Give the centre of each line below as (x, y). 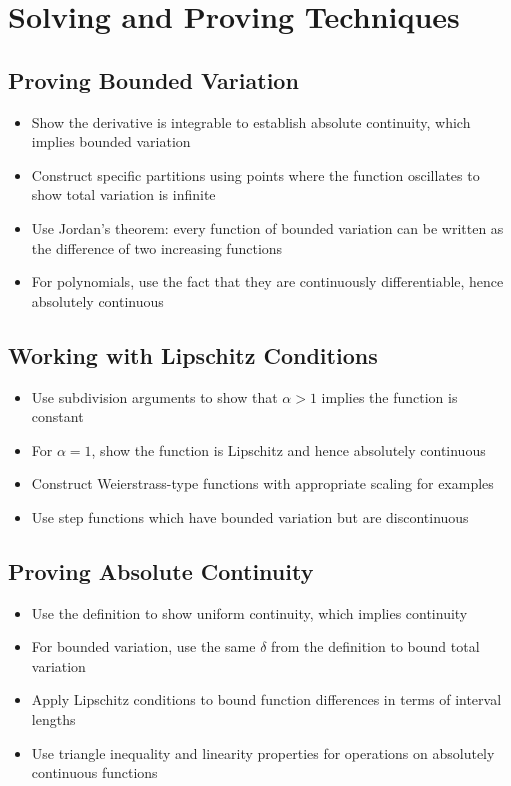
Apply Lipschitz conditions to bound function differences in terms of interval (266, 699)
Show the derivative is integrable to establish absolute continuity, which (251, 121)
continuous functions (94, 772)
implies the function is (389, 396)
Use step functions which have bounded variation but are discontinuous (250, 516)
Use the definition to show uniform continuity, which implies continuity (249, 612)
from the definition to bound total (375, 646)
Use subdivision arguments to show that (154, 396)
